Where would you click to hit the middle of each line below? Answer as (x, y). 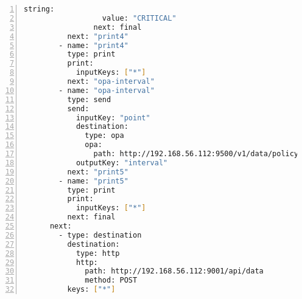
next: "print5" (98, 172)
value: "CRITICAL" (139, 18)
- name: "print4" (93, 45)
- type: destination (100, 235)
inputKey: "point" (113, 118)
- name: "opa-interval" (107, 90)
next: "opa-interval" (111, 81)
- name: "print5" (93, 181)
